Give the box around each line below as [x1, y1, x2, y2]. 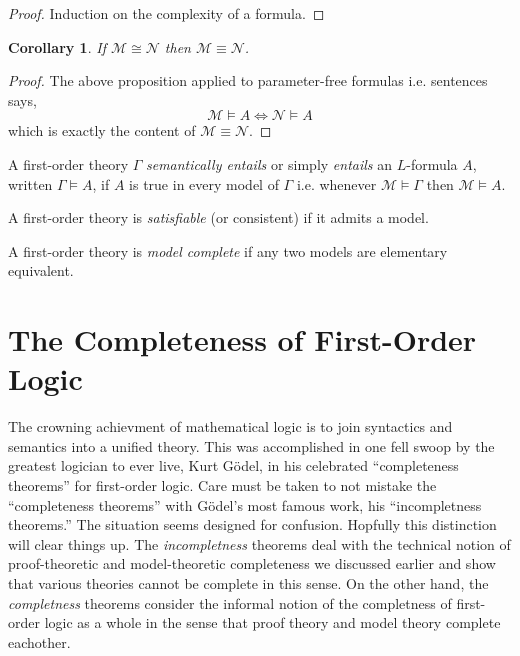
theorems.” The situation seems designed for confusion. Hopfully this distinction [8, 514, 497, 535]
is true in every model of [129, 173, 279, 194]
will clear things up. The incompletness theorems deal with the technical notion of [8, 533, 511, 554]
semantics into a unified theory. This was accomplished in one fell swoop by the [8, 435, 495, 456]
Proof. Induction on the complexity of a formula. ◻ [8, 3, 325, 23]
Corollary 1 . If [8, 36, 106, 57]
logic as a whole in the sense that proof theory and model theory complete [44, 612, 501, 633]
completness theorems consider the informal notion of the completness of [8, 592, 452, 613]
